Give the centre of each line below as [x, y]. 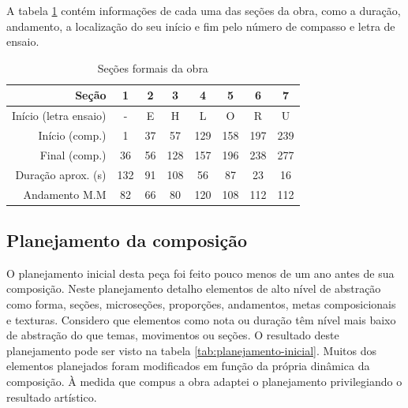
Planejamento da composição [127, 240]
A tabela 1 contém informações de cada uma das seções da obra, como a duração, [204, 10]
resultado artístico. [52, 397]
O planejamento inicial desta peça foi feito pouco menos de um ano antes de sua [200, 273]
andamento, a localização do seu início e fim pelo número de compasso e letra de [201, 26]
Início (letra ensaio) [59, 116]
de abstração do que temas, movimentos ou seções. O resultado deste [173, 335]
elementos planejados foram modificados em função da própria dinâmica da [188, 366]
